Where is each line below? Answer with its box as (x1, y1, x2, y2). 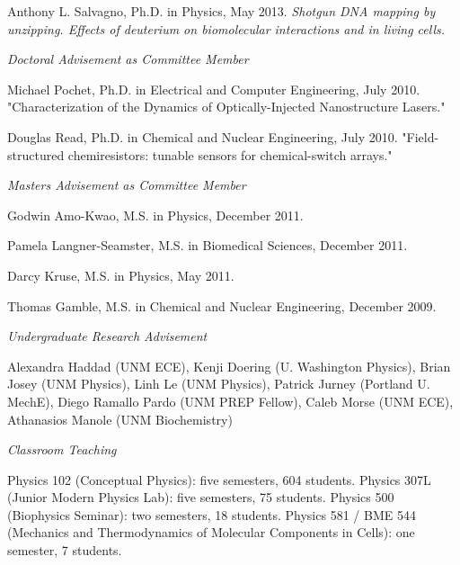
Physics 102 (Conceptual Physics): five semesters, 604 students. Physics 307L (7, 470, 431, 489)
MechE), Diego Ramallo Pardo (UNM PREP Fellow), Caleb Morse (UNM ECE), (7, 391, 454, 410)
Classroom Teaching (7, 440, 117, 459)
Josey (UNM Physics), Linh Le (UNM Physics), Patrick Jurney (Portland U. (7, 374, 430, 393)
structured (7, 145, 65, 164)
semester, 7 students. (7, 541, 122, 560)
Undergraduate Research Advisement (7, 327, 208, 345)
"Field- (402, 127, 439, 146)
